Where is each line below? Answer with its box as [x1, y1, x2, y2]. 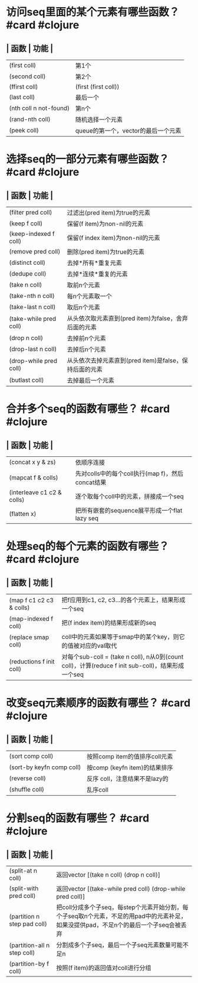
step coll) [9, 949, 35, 956]
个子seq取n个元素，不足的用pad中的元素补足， [55, 912, 187, 920]
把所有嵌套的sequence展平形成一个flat [75, 507, 183, 514]
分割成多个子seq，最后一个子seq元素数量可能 [55, 941, 183, 949]
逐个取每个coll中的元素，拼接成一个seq [75, 492, 184, 500]
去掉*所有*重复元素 [67, 259, 122, 267]
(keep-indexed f [9, 230, 55, 238]
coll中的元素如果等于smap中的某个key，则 [61, 633, 180, 641]
